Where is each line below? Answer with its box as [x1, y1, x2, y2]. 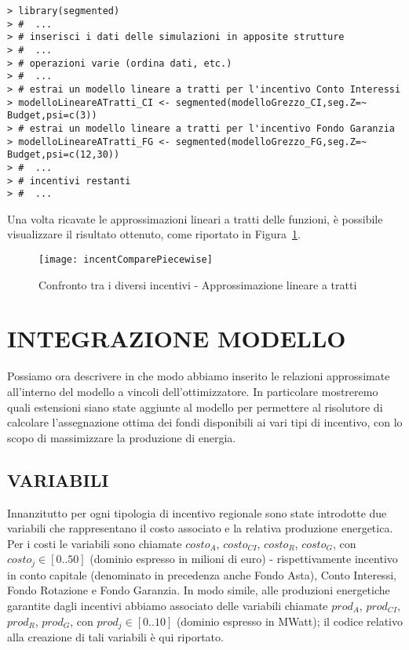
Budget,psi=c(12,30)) [7, 149, 120, 161]
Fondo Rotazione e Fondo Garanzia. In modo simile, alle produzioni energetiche [7, 582, 390, 598]
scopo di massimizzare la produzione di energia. [7, 429, 236, 445]
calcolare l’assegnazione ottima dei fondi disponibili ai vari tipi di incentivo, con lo [7, 414, 403, 430]
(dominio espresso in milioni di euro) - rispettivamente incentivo [89, 550, 398, 567]
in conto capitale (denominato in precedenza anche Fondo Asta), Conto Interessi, [7, 566, 396, 583]
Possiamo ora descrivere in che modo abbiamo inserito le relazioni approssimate [7, 368, 390, 384]
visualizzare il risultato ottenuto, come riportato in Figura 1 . [7, 226, 301, 242]
